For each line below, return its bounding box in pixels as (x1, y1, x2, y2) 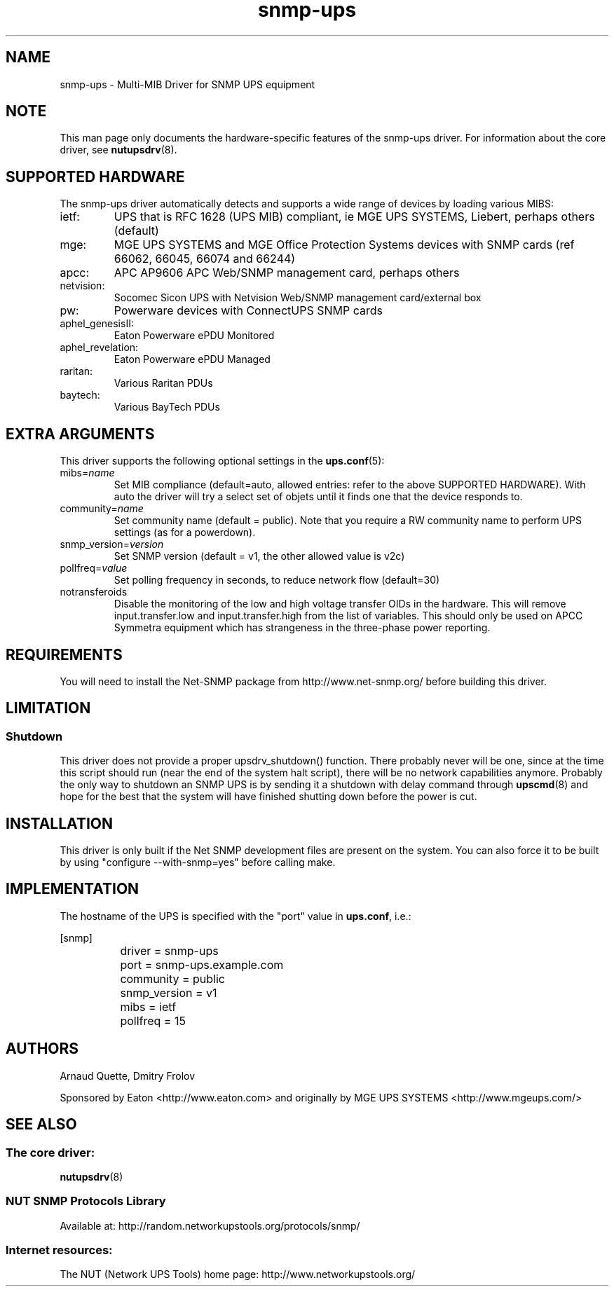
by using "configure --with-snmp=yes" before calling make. (60, 856, 336, 869)
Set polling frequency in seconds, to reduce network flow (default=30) (114, 574, 440, 586)
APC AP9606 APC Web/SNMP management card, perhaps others (114, 266, 460, 280)
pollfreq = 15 (120, 1013, 186, 1028)
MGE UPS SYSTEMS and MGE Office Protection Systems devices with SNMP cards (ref (114, 238, 575, 252)
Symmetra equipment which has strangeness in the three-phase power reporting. (114, 621, 491, 634)
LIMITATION (6, 699, 91, 717)
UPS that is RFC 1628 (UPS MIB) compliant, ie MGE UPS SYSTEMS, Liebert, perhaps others (114, 209, 595, 224)
